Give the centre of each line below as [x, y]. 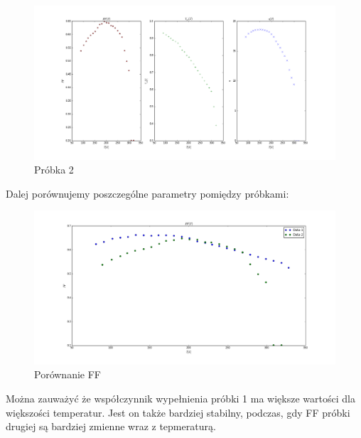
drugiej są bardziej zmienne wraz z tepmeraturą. [111, 426]
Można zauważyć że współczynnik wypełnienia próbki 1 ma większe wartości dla [180, 399]
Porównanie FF [68, 374]
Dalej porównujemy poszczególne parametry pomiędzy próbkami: [147, 193]
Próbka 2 [54, 170]
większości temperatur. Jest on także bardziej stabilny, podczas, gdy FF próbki [178, 412]
